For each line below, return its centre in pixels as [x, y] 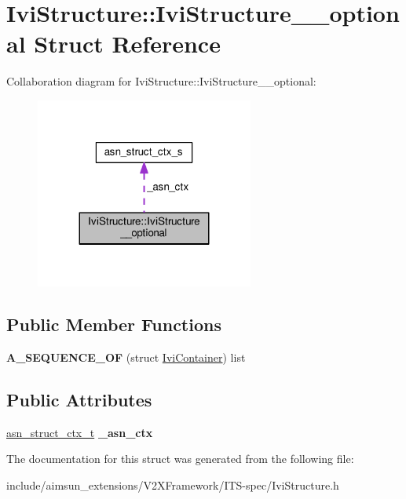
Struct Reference [127, 44]
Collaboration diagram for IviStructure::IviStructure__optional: [161, 81]
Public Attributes [79, 400]
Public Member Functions [114, 324]
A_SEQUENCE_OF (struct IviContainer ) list [126, 357]
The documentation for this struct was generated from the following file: [180, 459]
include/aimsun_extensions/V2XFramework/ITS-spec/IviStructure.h [173, 485]
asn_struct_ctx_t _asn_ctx [80, 432]
